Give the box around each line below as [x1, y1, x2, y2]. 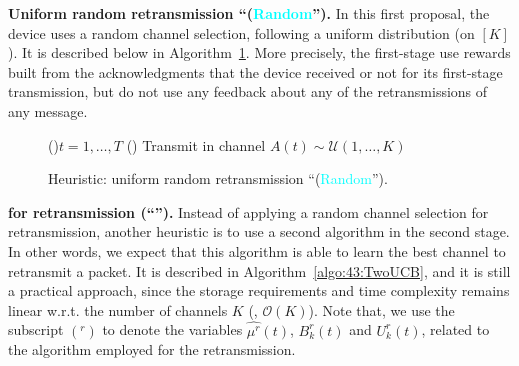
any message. [8, 100, 88, 121]
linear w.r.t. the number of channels [8, 299, 228, 320]
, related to [421, 319, 490, 340]
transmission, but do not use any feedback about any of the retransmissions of [8, 81, 488, 102]
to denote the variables [102, 319, 243, 340]
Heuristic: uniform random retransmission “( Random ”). [48, 168, 388, 189]
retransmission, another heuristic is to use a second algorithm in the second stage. [8, 221, 510, 242]
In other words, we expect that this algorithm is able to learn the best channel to [8, 240, 506, 261]
